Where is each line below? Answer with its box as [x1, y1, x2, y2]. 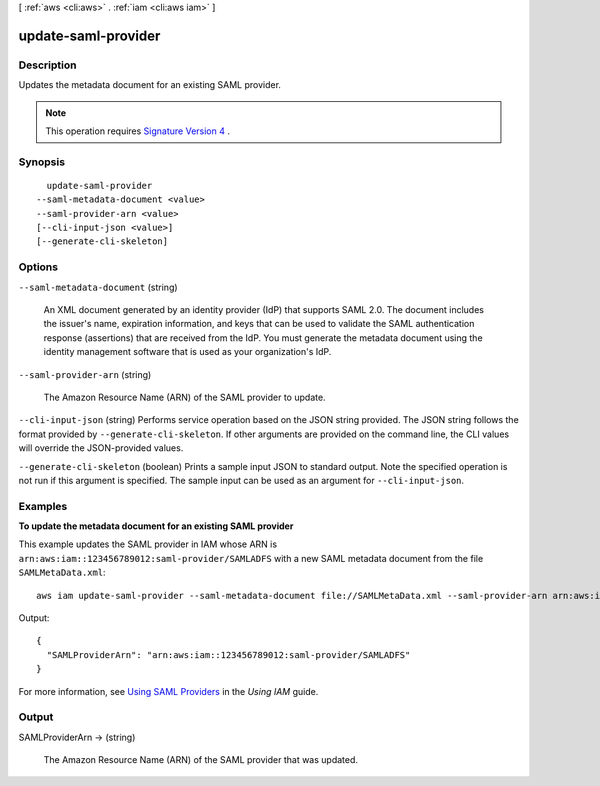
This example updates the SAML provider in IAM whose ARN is [18, 538, 278, 550]
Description [18, 58, 77, 72]
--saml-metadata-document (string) [18, 281, 179, 293]
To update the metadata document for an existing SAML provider [18, 520, 294, 532]
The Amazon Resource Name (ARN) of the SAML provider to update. [43, 391, 326, 403]
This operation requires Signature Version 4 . [45, 125, 230, 137]
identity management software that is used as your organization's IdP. [43, 346, 332, 358]
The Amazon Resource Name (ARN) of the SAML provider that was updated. [43, 754, 359, 766]
